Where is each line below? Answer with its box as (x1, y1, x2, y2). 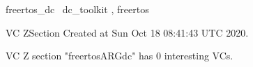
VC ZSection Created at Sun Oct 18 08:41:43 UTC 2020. (6, 25, 249, 39)
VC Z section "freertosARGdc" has (6, 48, 153, 63)
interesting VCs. (164, 48, 233, 63)
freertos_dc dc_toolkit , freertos (6, 2, 149, 16)
